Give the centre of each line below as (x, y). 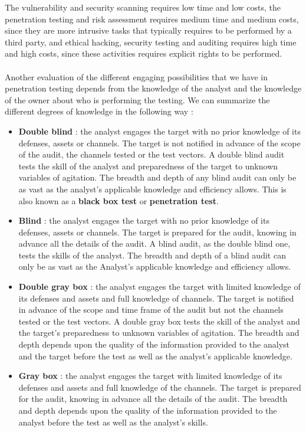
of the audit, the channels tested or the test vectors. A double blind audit (152, 154)
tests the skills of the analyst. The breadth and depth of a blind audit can (152, 255)
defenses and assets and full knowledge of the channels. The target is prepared (160, 387)
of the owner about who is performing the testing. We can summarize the (137, 99)
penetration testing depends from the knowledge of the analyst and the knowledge (153, 88)
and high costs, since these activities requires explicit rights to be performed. (144, 53)
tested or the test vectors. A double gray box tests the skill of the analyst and (159, 321)
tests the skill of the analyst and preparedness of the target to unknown (148, 166)
